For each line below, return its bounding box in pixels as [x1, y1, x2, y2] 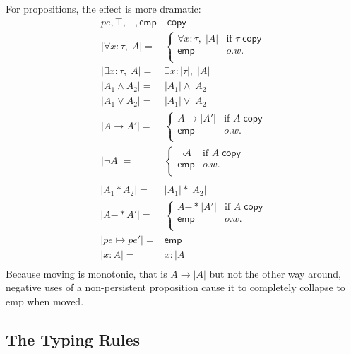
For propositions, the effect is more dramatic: [6, 1, 201, 16]
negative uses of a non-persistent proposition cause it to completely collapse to [6, 280, 345, 295]
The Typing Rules [6, 328, 141, 350]
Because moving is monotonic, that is [6, 266, 167, 281]
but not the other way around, [209, 266, 341, 281]
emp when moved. [6, 293, 84, 308]
